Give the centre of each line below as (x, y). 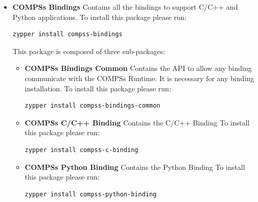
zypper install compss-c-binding (81, 150)
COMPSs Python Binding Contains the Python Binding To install (135, 167)
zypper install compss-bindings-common (92, 106)
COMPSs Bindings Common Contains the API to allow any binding (138, 68)
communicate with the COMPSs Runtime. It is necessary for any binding (139, 78)
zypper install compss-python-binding (91, 194)
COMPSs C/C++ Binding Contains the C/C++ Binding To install (137, 122)
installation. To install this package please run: (98, 88)
